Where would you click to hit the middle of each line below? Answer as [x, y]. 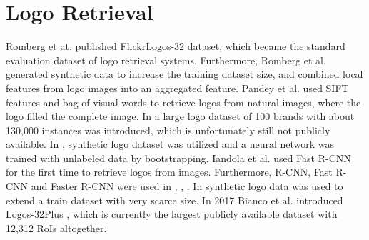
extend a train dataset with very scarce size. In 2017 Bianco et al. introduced [175, 200]
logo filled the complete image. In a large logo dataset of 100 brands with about [180, 116]
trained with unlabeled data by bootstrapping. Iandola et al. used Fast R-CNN [178, 157]
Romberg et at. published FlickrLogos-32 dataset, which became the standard [176, 46]
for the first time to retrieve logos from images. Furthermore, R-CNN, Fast [169, 172]
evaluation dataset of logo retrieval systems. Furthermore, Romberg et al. [166, 60]
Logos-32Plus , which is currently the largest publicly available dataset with [172, 214]
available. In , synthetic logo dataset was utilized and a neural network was [170, 144]
